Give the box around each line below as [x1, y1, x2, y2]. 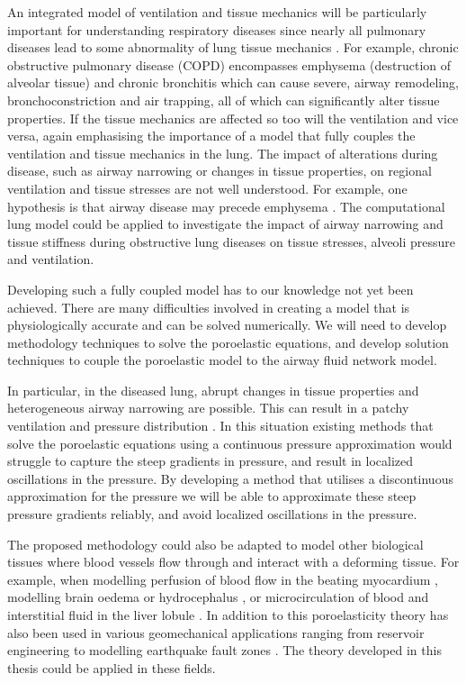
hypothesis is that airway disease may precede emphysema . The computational [7, 196, 445, 215]
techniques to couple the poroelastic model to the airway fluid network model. [7, 351, 437, 369]
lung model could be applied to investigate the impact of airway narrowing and [7, 214, 444, 233]
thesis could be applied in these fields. [7, 658, 216, 677]
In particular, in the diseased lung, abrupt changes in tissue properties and [7, 380, 419, 399]
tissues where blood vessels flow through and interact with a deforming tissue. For [7, 552, 460, 571]
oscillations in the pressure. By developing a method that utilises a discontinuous [7, 469, 453, 487]
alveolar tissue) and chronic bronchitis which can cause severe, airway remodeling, [7, 73, 459, 92]
